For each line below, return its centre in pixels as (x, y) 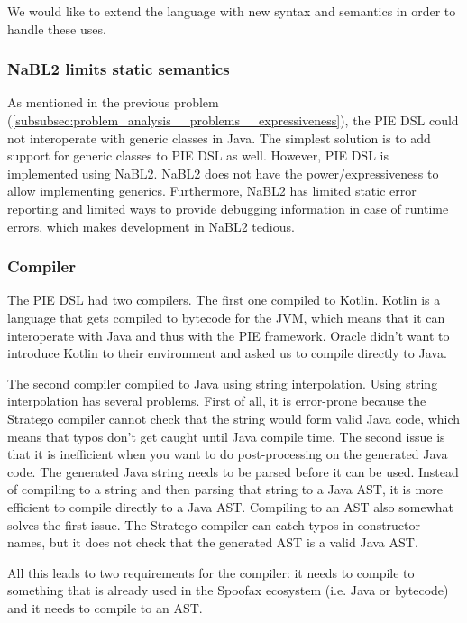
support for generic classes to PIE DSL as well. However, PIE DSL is (198, 156)
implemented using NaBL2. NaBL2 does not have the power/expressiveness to (223, 173)
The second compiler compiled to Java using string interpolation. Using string (223, 383)
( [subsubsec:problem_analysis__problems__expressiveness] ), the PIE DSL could (233, 120)
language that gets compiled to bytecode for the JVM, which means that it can (226, 317)
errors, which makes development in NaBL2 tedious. (151, 226)
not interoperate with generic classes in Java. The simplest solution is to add (219, 137)
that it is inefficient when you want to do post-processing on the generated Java (228, 454)
